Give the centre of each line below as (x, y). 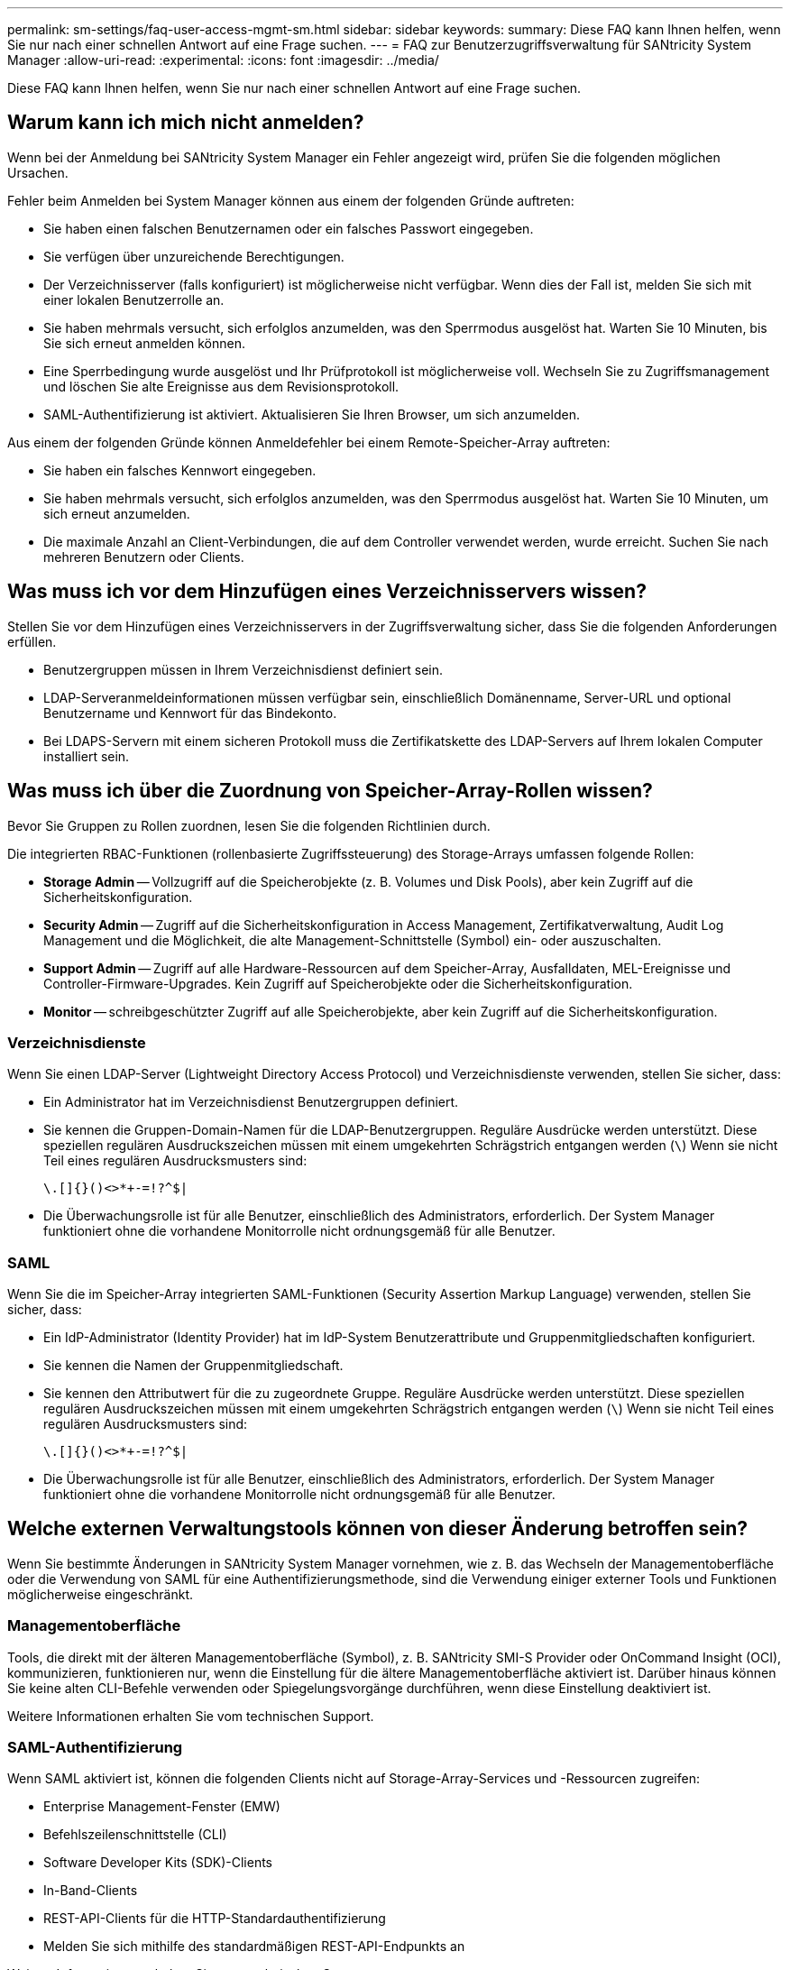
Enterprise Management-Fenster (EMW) (162, 1807)
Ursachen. (38, 172)
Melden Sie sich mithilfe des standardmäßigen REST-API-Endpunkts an (254, 1947)
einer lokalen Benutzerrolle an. (134, 299)
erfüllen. (32, 641)
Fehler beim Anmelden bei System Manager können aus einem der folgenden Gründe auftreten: (291, 200)
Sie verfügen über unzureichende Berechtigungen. (194, 256)
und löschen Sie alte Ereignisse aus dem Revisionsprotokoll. (221, 386)
